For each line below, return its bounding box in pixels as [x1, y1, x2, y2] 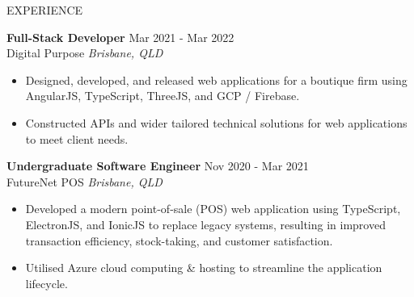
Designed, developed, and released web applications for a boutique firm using [25, 71, 408, 88]
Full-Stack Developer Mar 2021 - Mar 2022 [6, 28, 234, 45]
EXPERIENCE [6, 2, 83, 18]
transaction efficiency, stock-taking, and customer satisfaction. [25, 232, 333, 249]
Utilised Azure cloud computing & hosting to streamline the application [25, 259, 382, 276]
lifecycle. [25, 274, 68, 291]
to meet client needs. [25, 130, 129, 147]
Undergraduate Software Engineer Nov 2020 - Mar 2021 [6, 157, 309, 174]
